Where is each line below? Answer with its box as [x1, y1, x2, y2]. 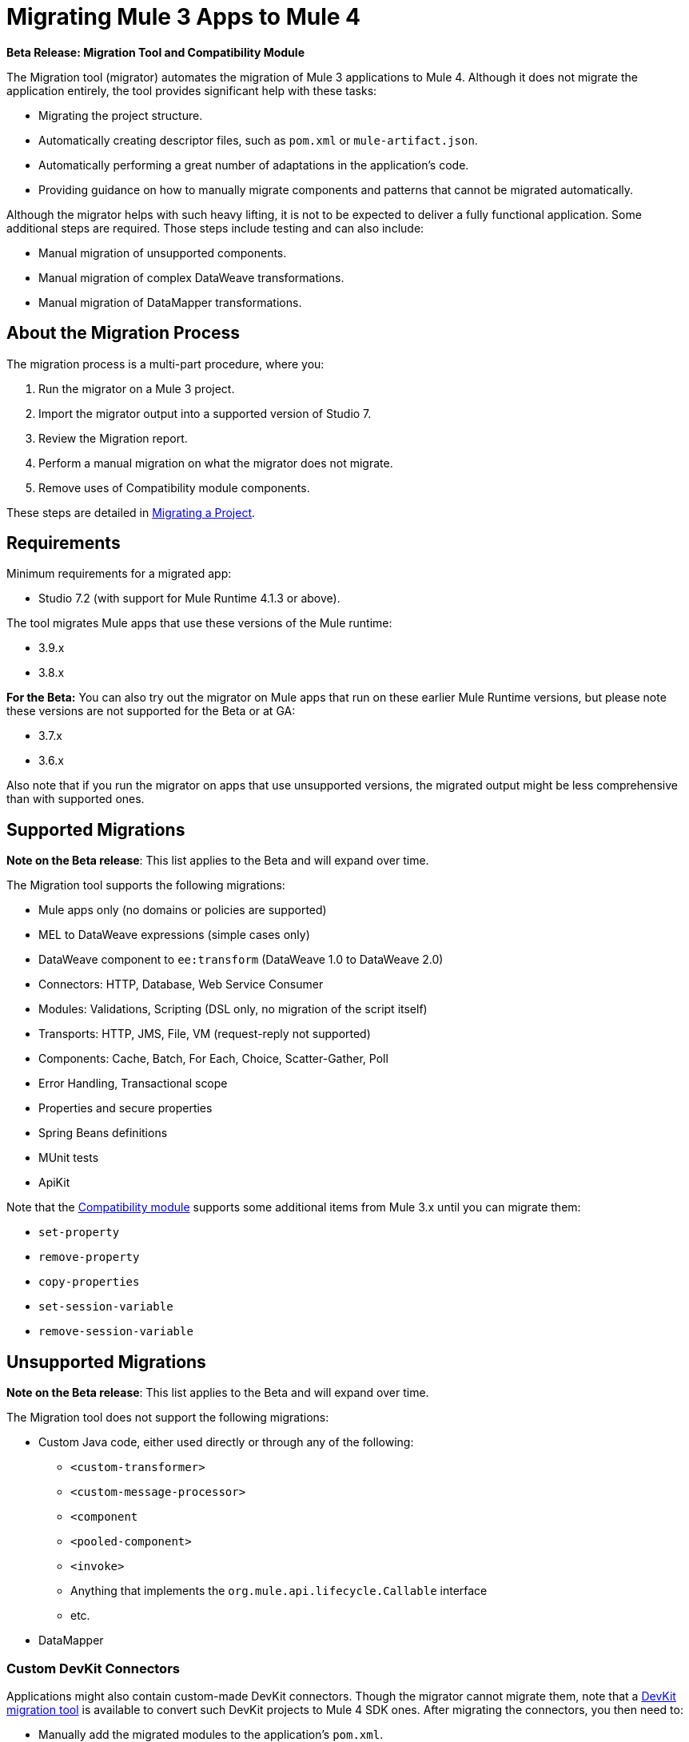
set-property [38, 1226, 120, 1239]
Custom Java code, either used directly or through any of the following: [38, 1435, 414, 1450]
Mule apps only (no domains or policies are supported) [38, 903, 327, 917]
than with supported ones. [6, 792, 145, 806]
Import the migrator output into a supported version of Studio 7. [38, 406, 372, 420]
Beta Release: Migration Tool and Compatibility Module [6, 45, 305, 59]
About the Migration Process [6, 323, 241, 344]
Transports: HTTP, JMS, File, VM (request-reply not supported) [38, 1027, 371, 1041]
